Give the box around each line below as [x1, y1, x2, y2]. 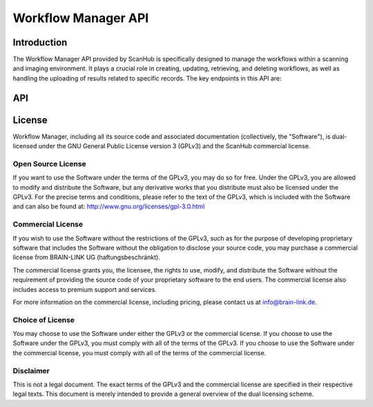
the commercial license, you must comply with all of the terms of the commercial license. [12, 348, 266, 357]
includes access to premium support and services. [12, 285, 157, 293]
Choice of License [12, 315, 75, 324]
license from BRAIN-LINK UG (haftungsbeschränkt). [12, 253, 160, 261]
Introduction [12, 37, 68, 48]
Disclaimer [12, 366, 50, 375]
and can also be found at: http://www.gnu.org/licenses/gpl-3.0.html [12, 202, 205, 210]
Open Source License [12, 159, 86, 168]
